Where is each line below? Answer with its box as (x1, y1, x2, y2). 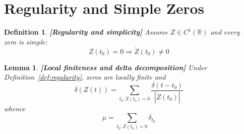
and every (210, 27, 240, 37)
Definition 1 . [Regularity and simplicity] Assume (4, 27, 168, 37)
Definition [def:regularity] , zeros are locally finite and (4, 72, 166, 82)
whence (4, 103, 25, 113)
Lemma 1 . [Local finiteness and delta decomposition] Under (4, 62, 207, 72)
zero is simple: (4, 36, 48, 46)
